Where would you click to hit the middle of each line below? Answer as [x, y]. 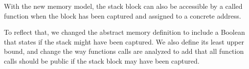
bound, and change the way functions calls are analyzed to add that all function [124, 51]
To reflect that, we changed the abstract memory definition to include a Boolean [124, 32]
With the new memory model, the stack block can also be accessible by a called [123, 6]
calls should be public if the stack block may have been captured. [102, 60]
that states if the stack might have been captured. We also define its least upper [124, 41]
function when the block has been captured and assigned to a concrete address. [123, 15]
